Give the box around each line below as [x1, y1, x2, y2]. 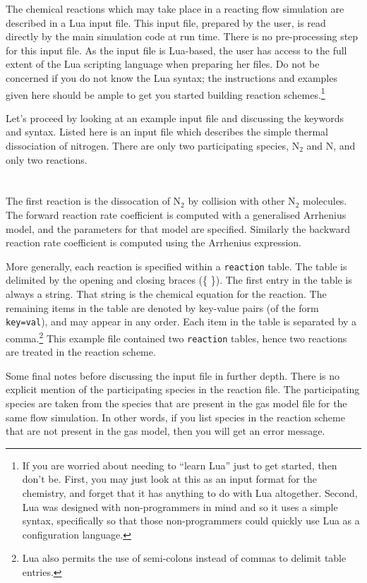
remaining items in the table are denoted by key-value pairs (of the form [6, 300, 319, 315]
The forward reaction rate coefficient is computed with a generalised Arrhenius [6, 207, 347, 222]
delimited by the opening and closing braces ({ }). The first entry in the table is [6, 272, 352, 287]
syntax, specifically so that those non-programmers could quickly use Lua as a [22, 513, 360, 528]
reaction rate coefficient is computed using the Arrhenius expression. [6, 235, 302, 250]
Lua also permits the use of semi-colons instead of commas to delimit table [22, 551, 347, 565]
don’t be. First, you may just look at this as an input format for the [22, 471, 317, 486]
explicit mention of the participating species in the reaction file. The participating [6, 382, 360, 397]
